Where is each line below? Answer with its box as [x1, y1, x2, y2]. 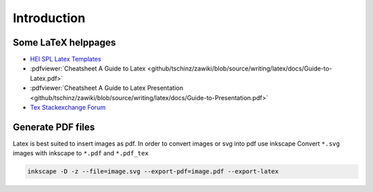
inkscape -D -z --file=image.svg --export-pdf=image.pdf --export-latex [27, 168, 279, 175]
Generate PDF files [12, 121, 95, 133]
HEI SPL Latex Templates [30, 55, 102, 64]
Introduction [12, 10, 86, 26]
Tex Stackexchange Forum [30, 104, 106, 112]
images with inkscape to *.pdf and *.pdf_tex [12, 149, 149, 157]
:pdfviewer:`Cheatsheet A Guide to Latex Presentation [30, 84, 184, 93]
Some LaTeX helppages [12, 37, 117, 48]
